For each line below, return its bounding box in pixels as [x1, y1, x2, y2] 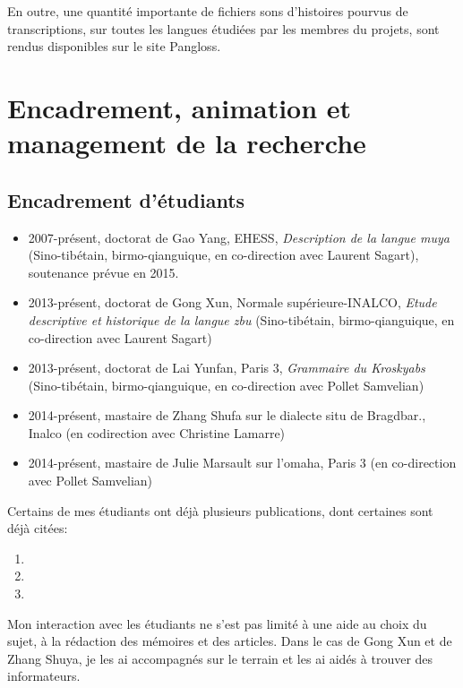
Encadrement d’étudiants [7, 185, 245, 213]
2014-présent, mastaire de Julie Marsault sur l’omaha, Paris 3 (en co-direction [28, 453, 457, 472]
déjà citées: [7, 519, 68, 537]
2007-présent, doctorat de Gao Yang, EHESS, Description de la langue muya [28, 228, 450, 246]
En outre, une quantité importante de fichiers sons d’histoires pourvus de [7, 2, 408, 20]
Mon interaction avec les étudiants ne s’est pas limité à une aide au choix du [7, 614, 427, 632]
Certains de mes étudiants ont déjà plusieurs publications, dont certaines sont [7, 501, 433, 520]
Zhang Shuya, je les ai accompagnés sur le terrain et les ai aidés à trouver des [7, 649, 433, 667]
